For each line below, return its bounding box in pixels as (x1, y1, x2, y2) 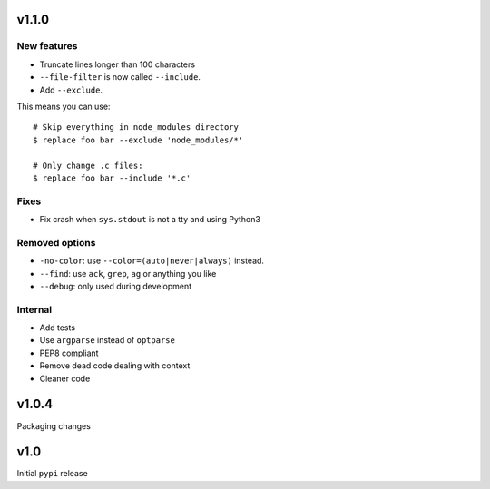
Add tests (39, 322, 76, 333)
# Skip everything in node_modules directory (33, 122, 240, 132)
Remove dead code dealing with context (39, 360, 191, 371)
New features (16, 40, 78, 53)
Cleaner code (39, 373, 91, 384)
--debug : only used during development (39, 280, 192, 291)
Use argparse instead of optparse (39, 335, 176, 346)
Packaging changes (16, 420, 91, 431)
